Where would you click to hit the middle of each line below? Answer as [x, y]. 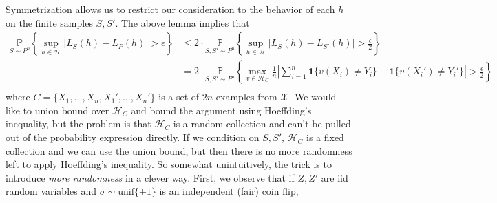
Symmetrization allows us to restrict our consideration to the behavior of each [170, 9]
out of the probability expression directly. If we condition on [133, 137]
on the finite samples [49, 22]
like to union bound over [57, 110]
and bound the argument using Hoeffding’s [221, 110]
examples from [246, 97]
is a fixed [325, 137]
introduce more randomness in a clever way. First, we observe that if [150, 177]
